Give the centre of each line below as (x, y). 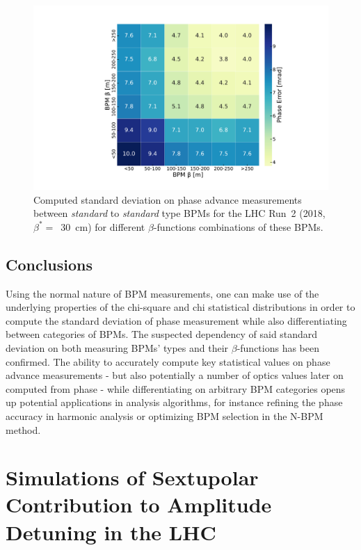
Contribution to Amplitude (139, 504)
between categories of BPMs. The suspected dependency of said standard (162, 334)
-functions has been (278, 347)
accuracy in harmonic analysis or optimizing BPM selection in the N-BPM (165, 415)
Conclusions (49, 264)
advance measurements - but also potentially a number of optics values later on (175, 375)
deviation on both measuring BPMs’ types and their (117, 347)
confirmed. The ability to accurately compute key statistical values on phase (168, 361)
